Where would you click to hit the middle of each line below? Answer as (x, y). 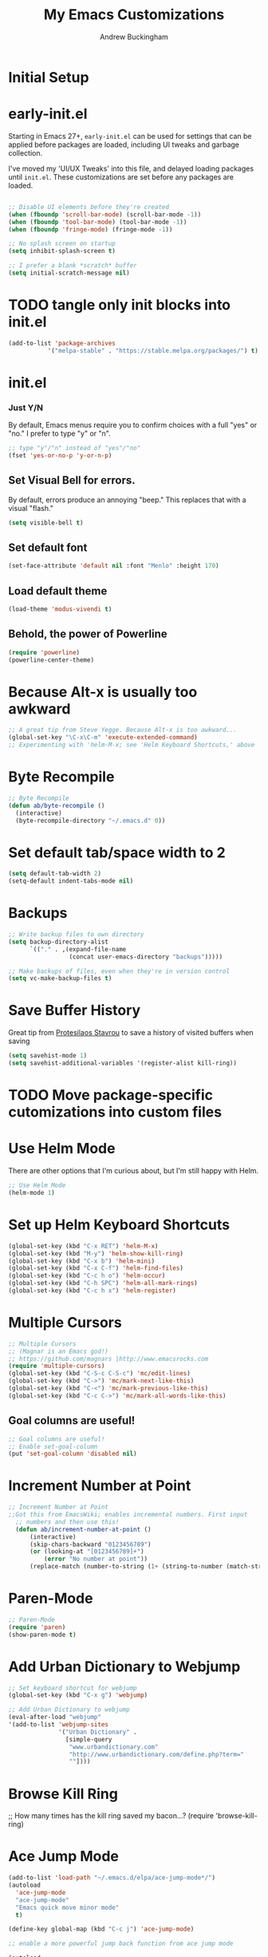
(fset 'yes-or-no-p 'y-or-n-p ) (60, 455)
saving (19, 1041)
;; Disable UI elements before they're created (89, 207)
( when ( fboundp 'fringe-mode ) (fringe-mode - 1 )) (91, 229)
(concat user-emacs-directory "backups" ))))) (146, 957)
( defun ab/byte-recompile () (57, 805)
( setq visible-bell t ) (46, 523)
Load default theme (58, 591)
